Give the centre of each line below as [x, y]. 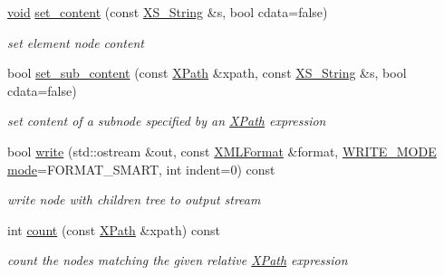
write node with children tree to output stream [134, 199]
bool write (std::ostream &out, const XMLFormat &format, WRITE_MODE [222, 151]
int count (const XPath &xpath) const [114, 229]
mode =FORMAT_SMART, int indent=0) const [141, 169]
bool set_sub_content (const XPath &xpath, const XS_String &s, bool [207, 73]
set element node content [76, 42]
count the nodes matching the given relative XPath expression [178, 260]
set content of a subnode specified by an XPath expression [167, 121]
